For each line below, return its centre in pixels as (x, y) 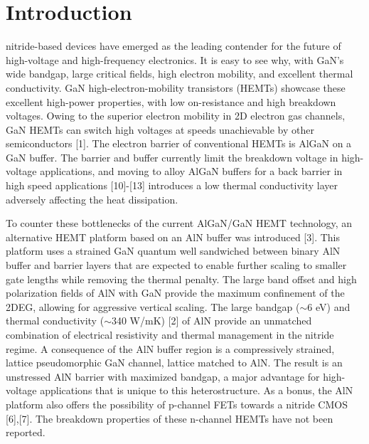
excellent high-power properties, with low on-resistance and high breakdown (171, 101)
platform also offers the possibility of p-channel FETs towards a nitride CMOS (177, 404)
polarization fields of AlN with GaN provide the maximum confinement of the (175, 293)
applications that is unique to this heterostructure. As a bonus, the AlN (197, 390)
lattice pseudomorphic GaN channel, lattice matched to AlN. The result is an (174, 363)
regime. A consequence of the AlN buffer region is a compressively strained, (170, 348)
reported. (26, 432)
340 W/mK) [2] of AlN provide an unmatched (212, 321)
